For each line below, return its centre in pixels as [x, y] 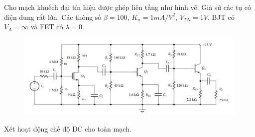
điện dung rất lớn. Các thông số [53, 17]
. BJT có [221, 17]
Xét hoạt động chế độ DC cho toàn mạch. [68, 129]
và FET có [47, 27]
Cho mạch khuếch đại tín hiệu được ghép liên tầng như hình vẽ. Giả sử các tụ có [128, 7]
